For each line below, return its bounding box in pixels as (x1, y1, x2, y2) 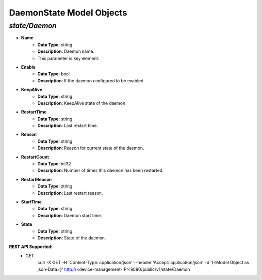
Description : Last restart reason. (37, 190, 103, 196)
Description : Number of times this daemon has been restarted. (37, 168, 164, 173)
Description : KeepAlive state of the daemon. (37, 100, 127, 106)
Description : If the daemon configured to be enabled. (37, 78, 145, 83)
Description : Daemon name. (37, 48, 95, 54)
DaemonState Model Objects (9, 7, 128, 18)
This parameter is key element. (37, 55, 99, 61)
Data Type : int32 (37, 161, 71, 167)
